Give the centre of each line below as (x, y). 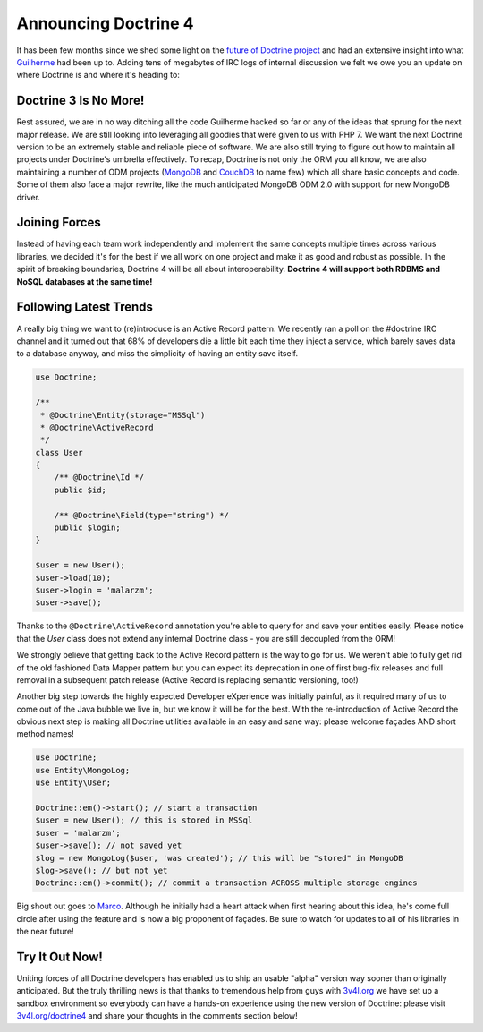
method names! (46, 734)
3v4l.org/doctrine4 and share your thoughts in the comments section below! (157, 1016)
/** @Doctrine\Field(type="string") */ (142, 515)
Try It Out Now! (59, 956)
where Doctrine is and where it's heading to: (98, 75)
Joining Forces (59, 222)
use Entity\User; (73, 783)
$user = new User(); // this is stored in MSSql (144, 820)
